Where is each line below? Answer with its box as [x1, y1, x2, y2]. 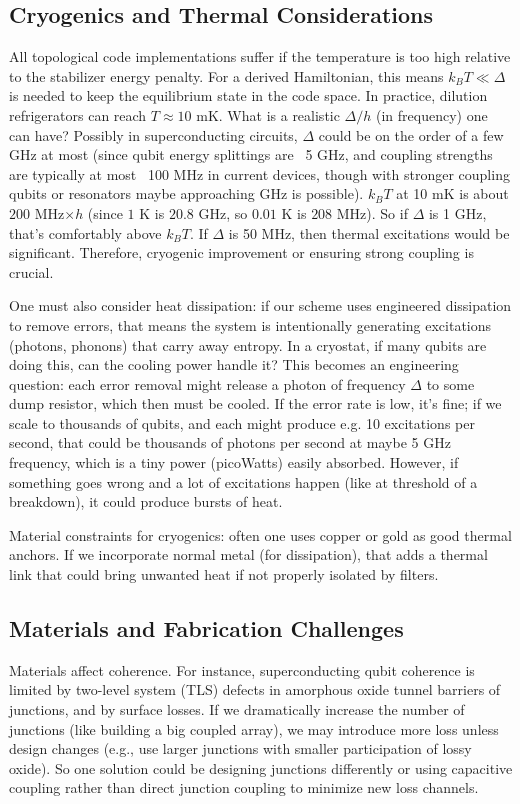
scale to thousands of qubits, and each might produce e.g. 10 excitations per [9, 412, 475, 433]
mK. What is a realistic [196, 104, 340, 125]
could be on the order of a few [318, 124, 504, 145]
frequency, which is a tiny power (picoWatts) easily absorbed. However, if [9, 452, 459, 473]
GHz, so [198, 202, 248, 223]
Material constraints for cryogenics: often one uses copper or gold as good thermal [9, 524, 512, 545]
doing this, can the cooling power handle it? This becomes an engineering [9, 354, 459, 375]
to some [426, 373, 475, 394]
